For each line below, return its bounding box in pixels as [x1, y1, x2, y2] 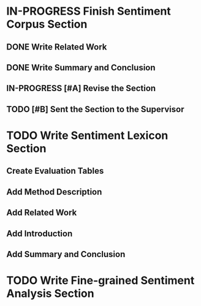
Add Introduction [6, 228, 73, 239]
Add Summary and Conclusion [6, 249, 126, 259]
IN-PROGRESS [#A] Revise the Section [6, 83, 156, 94]
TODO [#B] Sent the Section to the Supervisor [6, 104, 184, 114]
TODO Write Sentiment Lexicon [6, 129, 169, 142]
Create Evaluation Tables [6, 166, 104, 176]
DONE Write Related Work [6, 42, 107, 52]
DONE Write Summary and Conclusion [6, 62, 156, 73]
